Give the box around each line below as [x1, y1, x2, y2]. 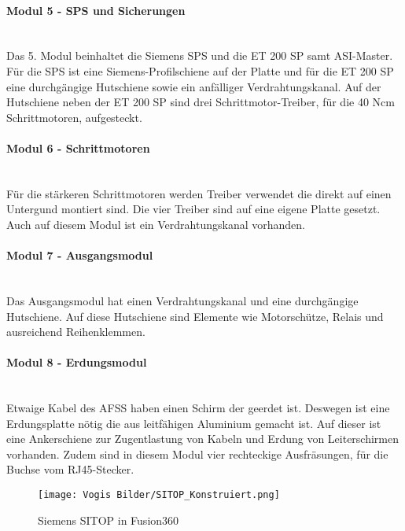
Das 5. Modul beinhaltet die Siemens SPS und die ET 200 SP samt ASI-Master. [6, 47, 393, 64]
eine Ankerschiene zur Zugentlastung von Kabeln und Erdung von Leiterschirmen [6, 430, 399, 447]
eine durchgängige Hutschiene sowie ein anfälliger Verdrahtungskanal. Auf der [6, 78, 381, 94]
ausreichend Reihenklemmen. [6, 323, 145, 340]
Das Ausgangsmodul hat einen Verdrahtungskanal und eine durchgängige [6, 292, 359, 308]
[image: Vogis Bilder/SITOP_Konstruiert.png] [38, 489, 280, 501]
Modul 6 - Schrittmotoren [6, 139, 150, 156]
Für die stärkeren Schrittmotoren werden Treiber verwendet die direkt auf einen [6, 185, 392, 201]
